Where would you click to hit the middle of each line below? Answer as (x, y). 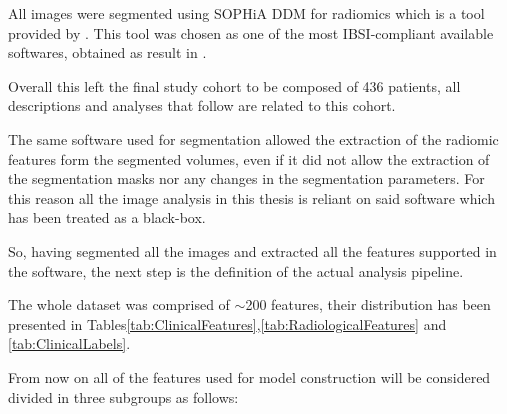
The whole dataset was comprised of (119, 304)
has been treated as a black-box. (107, 217)
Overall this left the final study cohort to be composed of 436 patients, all (234, 85)
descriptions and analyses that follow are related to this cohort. (202, 105)
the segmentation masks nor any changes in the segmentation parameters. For (246, 178)
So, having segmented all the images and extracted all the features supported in (252, 250)
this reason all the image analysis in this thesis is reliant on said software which (251, 197)
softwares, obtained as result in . (107, 52)
